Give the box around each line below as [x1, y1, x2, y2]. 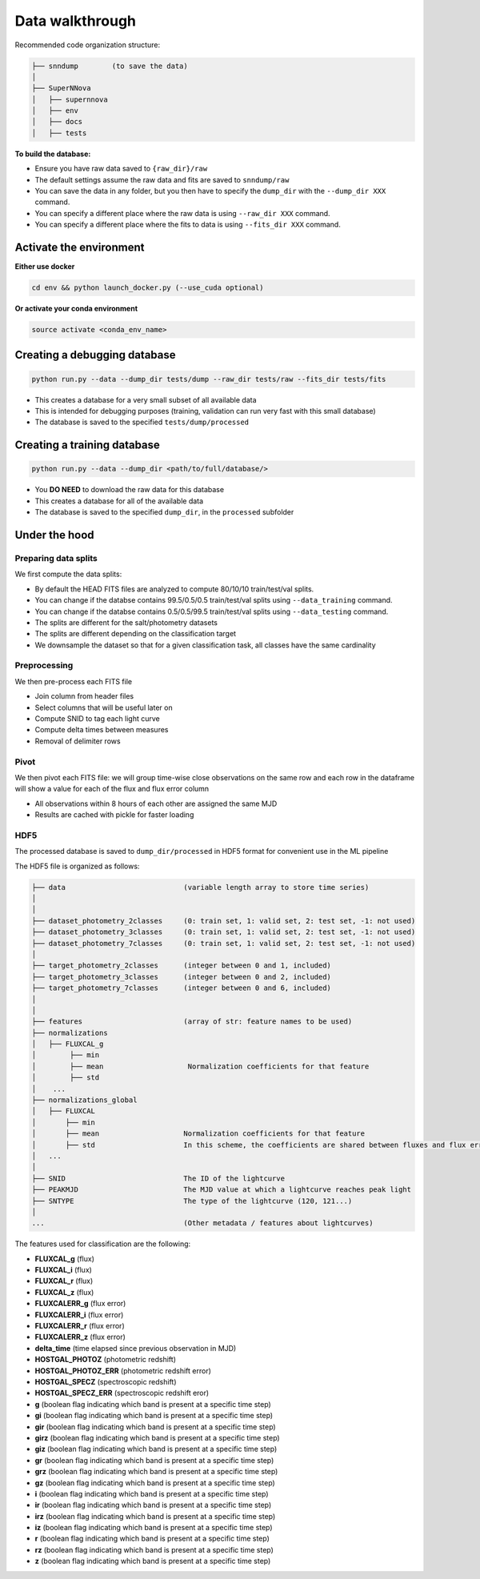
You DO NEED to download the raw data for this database [34, 485, 224, 495]
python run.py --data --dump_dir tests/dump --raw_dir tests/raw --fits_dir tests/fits [31, 375, 386, 383]
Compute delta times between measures [34, 725, 169, 735]
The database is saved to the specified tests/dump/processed [34, 417, 250, 427]
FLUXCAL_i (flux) [34, 1265, 92, 1275]
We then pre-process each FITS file [14, 676, 132, 686]
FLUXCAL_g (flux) [34, 1253, 95, 1264]
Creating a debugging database [14, 348, 176, 362]
